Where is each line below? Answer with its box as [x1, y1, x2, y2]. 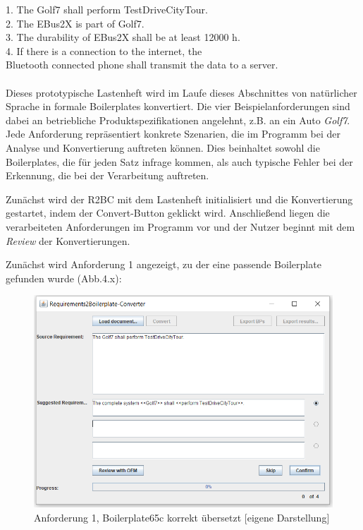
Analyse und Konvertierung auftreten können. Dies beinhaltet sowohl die [6, 140, 320, 155]
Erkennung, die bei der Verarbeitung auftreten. [6, 168, 209, 183]
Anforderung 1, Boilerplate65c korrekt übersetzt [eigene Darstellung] [34, 510, 330, 524]
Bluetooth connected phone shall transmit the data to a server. [6, 57, 278, 72]
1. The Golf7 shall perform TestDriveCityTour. [6, 2, 208, 16]
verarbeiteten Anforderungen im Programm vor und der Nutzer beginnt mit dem [6, 219, 355, 234]
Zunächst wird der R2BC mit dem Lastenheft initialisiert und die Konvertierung [6, 191, 353, 206]
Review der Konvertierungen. [6, 233, 130, 248]
